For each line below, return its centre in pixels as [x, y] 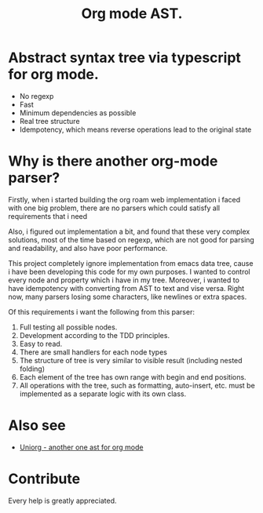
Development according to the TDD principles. [95, 335]
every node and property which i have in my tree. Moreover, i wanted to [124, 280]
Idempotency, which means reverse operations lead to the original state [135, 129]
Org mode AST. [132, 14]
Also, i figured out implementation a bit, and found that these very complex [129, 231]
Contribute [44, 478]
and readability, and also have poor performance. [88, 248]
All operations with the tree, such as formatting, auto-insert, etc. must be [137, 385]
